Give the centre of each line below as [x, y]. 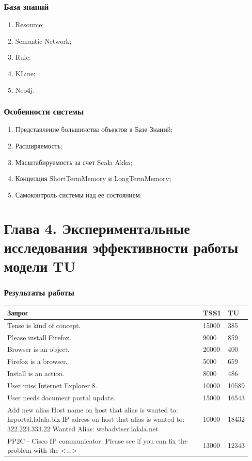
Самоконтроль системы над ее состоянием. [79, 194]
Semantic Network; [43, 41]
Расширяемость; [39, 146]
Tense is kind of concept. [44, 325]
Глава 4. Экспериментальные [97, 228]
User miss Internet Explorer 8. [52, 385]
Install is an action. [36, 373]
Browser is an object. [39, 349]
